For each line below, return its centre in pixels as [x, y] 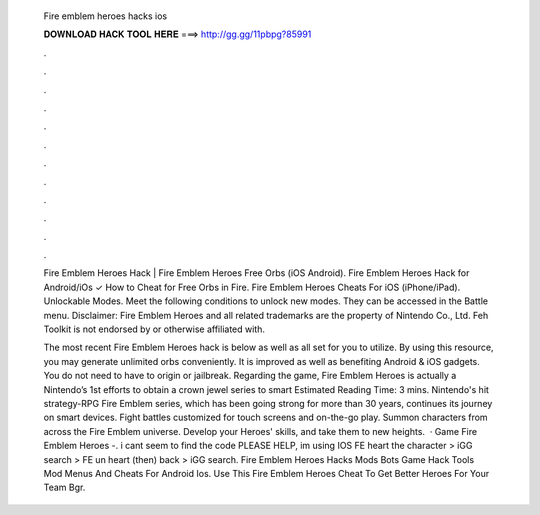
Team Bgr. [64, 487]
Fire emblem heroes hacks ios [105, 16]
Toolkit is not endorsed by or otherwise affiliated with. [154, 329]
